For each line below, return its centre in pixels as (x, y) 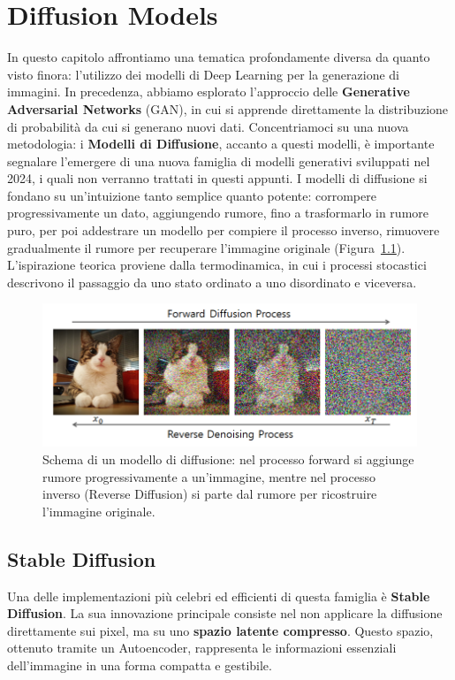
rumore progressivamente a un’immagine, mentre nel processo (209, 476)
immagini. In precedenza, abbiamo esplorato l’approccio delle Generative (209, 92)
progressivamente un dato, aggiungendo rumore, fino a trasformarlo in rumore (218, 213)
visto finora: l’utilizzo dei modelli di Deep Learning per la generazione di (203, 74)
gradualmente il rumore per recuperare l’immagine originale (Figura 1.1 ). (206, 247)
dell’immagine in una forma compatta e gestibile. (140, 665)
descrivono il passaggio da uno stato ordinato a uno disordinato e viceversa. (212, 282)
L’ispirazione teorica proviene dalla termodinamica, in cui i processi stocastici (217, 265)
